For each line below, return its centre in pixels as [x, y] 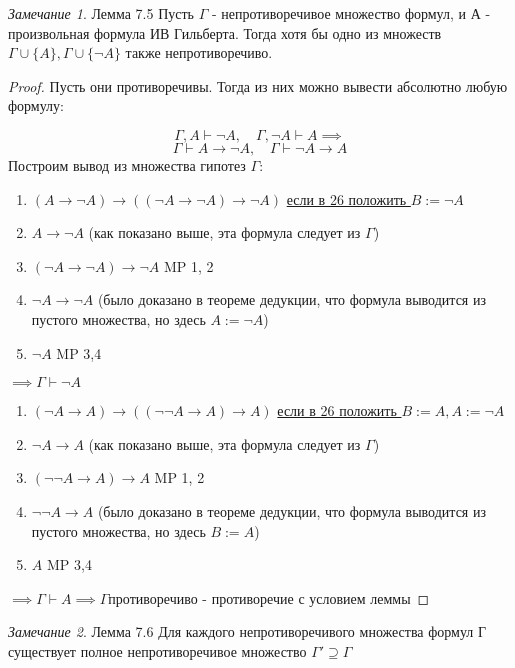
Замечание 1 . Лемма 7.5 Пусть [101, 13]
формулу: [36, 105]
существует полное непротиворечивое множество [157, 650]
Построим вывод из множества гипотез [127, 164]
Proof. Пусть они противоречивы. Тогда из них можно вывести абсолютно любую [258, 85]
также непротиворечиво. [199, 52]
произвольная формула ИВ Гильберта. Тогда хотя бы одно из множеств [225, 32]
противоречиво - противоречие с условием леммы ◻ [269, 597]
